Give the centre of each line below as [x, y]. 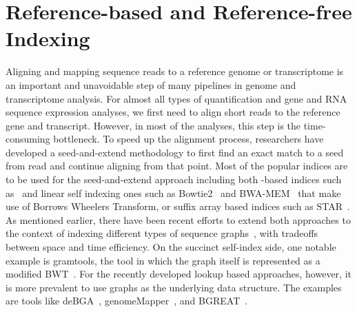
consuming [28, 139]
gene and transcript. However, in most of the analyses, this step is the [153, 125]
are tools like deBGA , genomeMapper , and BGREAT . [127, 301]
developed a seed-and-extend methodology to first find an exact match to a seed [175, 152]
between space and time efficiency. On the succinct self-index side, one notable [171, 247]
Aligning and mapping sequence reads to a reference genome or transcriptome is [175, 71]
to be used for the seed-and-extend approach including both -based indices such [174, 179]
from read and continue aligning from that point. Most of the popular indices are [177, 166]
